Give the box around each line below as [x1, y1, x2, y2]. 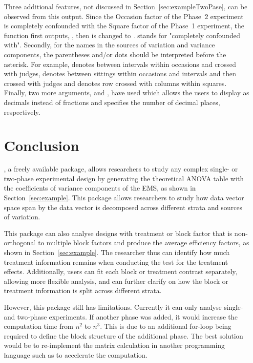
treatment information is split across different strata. [4, 285, 162, 296]
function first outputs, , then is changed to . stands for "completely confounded [4, 30, 240, 40]
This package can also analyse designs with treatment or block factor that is [4, 228, 232, 238]
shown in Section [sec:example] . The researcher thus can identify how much [4, 247, 230, 257]
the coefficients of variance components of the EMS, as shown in [4, 183, 196, 193]
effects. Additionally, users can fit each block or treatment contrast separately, [4, 266, 237, 277]
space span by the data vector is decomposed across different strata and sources [4, 202, 243, 212]
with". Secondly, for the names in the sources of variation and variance [4, 40, 215, 50]
